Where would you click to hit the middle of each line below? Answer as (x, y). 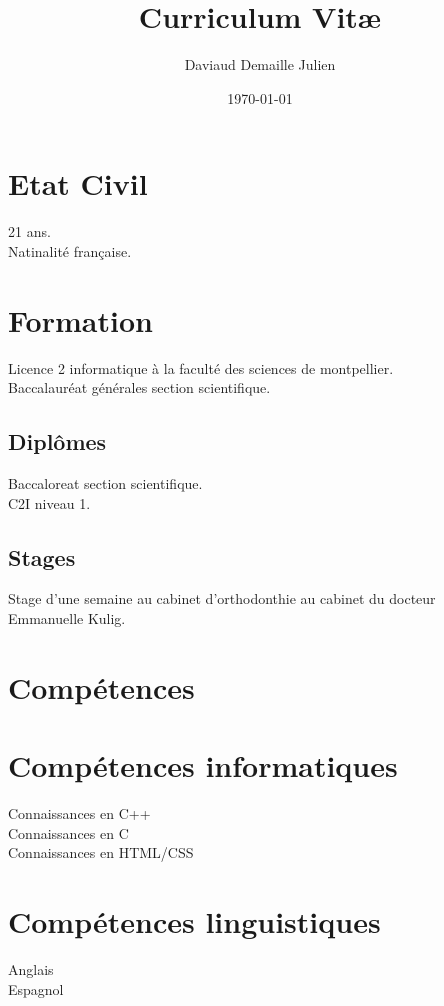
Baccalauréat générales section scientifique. (139, 387)
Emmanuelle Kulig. (67, 617)
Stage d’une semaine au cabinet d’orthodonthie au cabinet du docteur (222, 598)
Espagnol (36, 988)
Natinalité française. (70, 250)
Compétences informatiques (203, 765)
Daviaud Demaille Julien (260, 64)
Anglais (31, 968)
